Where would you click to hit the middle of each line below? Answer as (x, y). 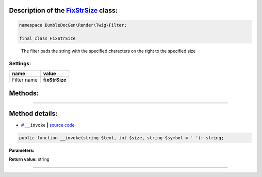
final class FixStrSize (48, 38)
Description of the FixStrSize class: (63, 10)
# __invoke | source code (48, 125)
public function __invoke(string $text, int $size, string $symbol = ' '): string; (122, 138)
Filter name (25, 80)
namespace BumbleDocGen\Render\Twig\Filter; (73, 25)
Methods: (24, 93)
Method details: (33, 113)
